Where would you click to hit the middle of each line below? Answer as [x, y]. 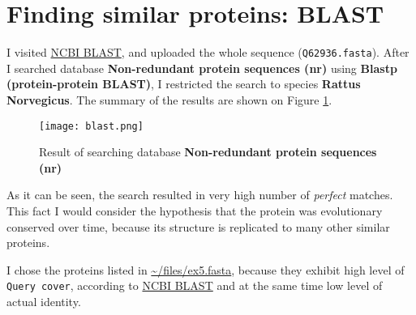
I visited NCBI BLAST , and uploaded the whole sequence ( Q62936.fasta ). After [208, 52]
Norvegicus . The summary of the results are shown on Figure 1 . [169, 99]
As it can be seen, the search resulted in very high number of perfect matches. [200, 195]
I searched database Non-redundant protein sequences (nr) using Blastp [202, 68]
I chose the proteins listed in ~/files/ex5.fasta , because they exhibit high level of [206, 269]
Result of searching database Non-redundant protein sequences [208, 152]
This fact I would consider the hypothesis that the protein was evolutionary [195, 211]
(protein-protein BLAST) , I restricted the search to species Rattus [184, 84]
